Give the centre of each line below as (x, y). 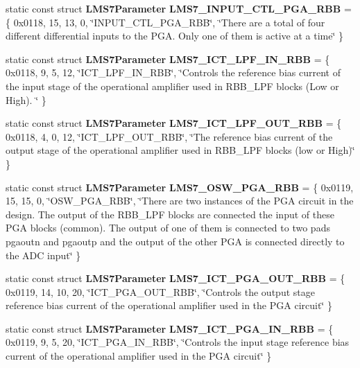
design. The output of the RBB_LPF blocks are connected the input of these (170, 214)
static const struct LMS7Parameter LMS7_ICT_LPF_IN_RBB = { (168, 59)
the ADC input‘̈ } (43, 255)
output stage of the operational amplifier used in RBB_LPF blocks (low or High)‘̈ (180, 150)
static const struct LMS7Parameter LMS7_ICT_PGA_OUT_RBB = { (175, 278)
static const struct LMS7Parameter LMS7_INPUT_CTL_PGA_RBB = (179, 8)
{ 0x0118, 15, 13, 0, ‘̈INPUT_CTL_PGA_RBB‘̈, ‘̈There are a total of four (165, 22)
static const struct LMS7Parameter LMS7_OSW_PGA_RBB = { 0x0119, (180, 187)
